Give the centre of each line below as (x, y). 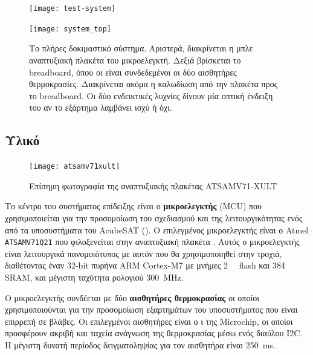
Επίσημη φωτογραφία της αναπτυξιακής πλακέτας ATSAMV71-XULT (153, 185)
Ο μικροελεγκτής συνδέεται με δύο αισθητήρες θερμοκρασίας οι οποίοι (132, 297)
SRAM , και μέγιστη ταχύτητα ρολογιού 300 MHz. (94, 277)
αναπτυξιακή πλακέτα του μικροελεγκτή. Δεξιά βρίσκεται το (135, 60)
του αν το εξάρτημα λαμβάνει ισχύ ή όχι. (101, 107)
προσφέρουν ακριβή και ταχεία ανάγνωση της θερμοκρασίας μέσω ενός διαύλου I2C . (154, 333)
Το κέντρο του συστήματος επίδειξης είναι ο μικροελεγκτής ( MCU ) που (133, 206)
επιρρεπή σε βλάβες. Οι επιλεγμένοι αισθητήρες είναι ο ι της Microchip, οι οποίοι (149, 321)
